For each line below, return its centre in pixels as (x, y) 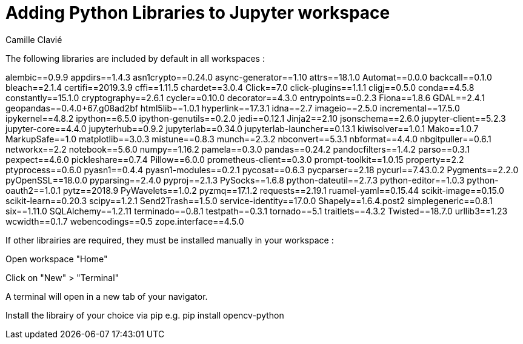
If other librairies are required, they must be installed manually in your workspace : (170, 240)
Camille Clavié (34, 39)
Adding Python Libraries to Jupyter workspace (198, 13)
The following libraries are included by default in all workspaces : (135, 58)
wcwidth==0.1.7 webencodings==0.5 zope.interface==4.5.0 (125, 221)
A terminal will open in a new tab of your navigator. (107, 296)
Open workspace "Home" (57, 259)
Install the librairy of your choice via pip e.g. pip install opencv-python (145, 315)
